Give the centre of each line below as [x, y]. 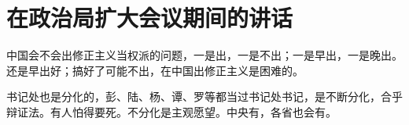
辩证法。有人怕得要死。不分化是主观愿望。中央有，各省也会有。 [171, 111]
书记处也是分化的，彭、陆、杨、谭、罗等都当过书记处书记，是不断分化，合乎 [204, 96]
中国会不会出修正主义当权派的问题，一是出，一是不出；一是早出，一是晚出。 [204, 55]
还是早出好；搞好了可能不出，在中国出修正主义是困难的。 [155, 70]
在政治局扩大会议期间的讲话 [150, 18]
